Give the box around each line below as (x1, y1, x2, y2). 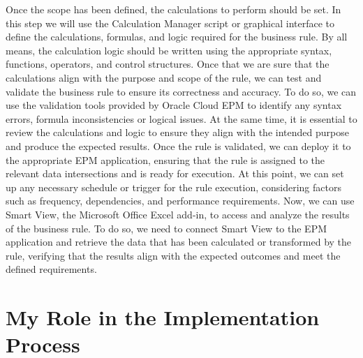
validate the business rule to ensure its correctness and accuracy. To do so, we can (6, 84, 357, 98)
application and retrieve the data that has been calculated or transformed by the (6, 234, 352, 249)
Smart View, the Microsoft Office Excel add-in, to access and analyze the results (6, 207, 350, 221)
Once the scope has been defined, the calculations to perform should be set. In (6, 2, 341, 16)
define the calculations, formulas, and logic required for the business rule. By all (6, 29, 348, 44)
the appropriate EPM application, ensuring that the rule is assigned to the (6, 152, 325, 167)
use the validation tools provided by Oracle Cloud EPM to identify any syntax (6, 98, 342, 112)
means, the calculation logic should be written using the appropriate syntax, (6, 43, 332, 57)
